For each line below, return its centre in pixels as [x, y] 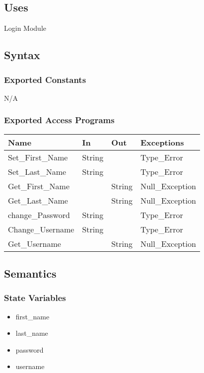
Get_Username [34, 243]
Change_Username [41, 229]
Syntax [22, 55]
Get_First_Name [39, 186]
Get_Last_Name [38, 200]
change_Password [39, 215]
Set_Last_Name [37, 171]
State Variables [35, 298]
